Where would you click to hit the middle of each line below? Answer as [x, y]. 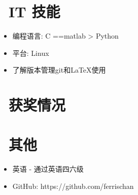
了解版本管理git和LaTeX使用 [59, 70]
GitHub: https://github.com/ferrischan [73, 186]
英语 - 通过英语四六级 [48, 169]
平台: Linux [31, 53]
